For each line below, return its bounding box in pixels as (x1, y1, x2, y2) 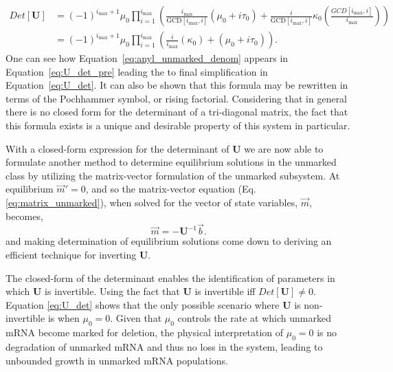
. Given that (110, 311, 162, 325)
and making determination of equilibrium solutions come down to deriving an (5, 234, 332, 248)
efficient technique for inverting (5, 248, 137, 261)
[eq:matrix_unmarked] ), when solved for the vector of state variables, (5, 195, 298, 209)
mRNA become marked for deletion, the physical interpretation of (5, 325, 284, 340)
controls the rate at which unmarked (177, 311, 331, 325)
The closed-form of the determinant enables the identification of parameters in (5, 270, 335, 285)
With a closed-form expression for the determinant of (5, 141, 229, 155)
